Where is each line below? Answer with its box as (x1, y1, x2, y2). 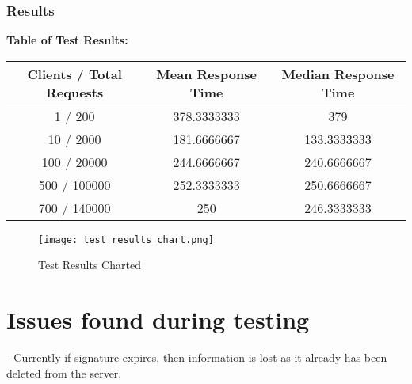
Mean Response (156, 64, 257, 83)
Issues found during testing (6, 303, 310, 336)
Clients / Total (27, 64, 122, 83)
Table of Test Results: (6, 32, 128, 48)
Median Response (281, 64, 395, 83)
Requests (45, 82, 104, 101)
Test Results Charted (38, 257, 141, 273)
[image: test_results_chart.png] (38, 234, 214, 245)
